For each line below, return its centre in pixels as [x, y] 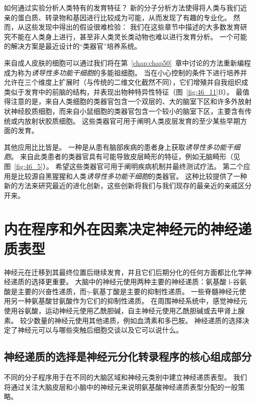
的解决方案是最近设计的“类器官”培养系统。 [73, 46]
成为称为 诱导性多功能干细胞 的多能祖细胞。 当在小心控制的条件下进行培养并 [126, 72]
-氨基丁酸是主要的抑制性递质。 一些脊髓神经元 [165, 291]
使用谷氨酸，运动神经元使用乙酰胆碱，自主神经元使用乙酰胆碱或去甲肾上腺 [124, 310]
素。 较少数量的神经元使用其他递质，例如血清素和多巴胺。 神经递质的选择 [123, 320]
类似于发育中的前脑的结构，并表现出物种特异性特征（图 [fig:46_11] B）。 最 [123, 91]
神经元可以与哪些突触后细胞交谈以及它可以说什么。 [100, 330]
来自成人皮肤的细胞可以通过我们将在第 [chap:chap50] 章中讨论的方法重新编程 [128, 62]
